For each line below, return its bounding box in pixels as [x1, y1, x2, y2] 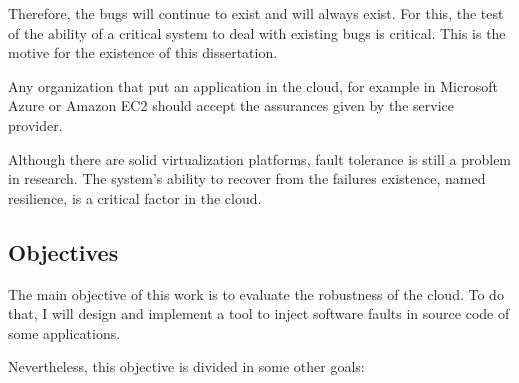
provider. [8, 114, 63, 135]
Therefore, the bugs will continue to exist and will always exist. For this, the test [8, 3, 504, 23]
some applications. [8, 322, 121, 343]
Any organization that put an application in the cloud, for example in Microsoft [8, 75, 498, 96]
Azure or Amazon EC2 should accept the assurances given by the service [8, 95, 454, 116]
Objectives [8, 236, 119, 267]
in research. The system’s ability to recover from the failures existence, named [8, 168, 486, 189]
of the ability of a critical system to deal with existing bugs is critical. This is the [8, 22, 506, 43]
